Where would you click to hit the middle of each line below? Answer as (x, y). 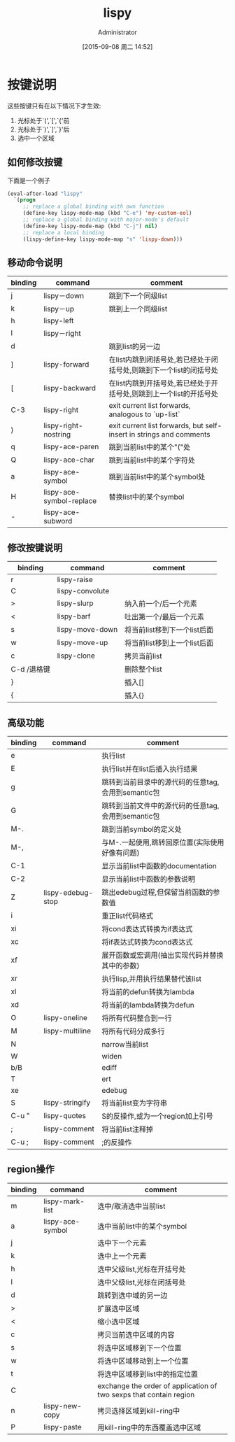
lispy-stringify (67, 1102)
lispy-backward (70, 388)
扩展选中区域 (119, 1308)
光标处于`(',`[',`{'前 (43, 120)
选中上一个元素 (122, 1256)
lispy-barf (74, 616)
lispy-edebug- (68, 892)
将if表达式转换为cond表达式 (147, 942)
